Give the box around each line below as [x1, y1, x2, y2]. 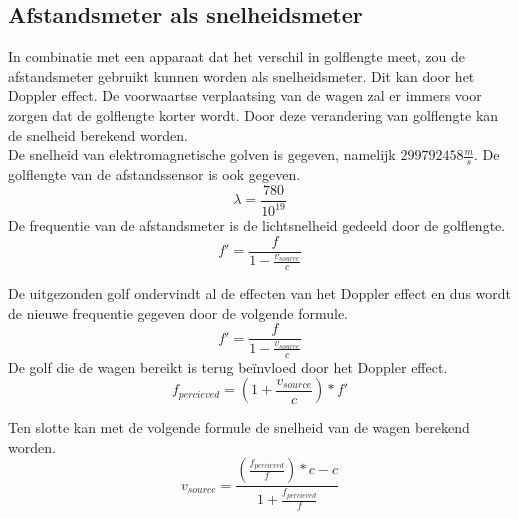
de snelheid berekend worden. [8, 124, 188, 145]
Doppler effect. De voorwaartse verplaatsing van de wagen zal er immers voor [8, 85, 482, 106]
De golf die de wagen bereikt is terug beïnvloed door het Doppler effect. [8, 356, 448, 377]
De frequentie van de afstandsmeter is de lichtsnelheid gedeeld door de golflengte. [8, 215, 506, 235]
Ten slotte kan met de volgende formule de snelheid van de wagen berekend [8, 417, 470, 438]
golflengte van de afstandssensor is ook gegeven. [8, 164, 301, 184]
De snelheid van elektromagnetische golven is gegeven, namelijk [8, 144, 396, 165]
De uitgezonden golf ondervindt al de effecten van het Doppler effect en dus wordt [8, 283, 512, 304]
